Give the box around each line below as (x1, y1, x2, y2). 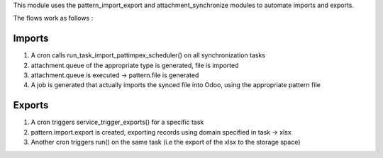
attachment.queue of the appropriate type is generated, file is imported (30, 61, 239, 69)
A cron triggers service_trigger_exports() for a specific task (30, 118, 204, 127)
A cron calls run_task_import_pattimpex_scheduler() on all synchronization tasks (30, 51, 266, 60)
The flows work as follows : (13, 14, 94, 23)
